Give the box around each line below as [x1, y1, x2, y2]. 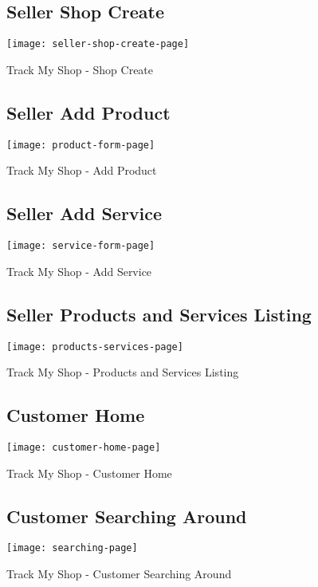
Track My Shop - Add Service [6, 262, 152, 279]
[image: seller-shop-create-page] [6, 38, 190, 50]
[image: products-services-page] [6, 341, 183, 353]
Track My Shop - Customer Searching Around [6, 565, 232, 582]
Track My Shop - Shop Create [6, 61, 154, 77]
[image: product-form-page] [6, 139, 155, 151]
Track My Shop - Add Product [6, 162, 157, 179]
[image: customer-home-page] [6, 442, 161, 454]
